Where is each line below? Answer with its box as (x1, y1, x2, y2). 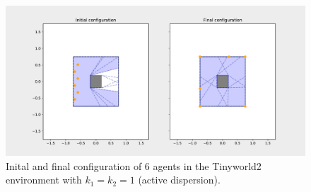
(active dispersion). (138, 172, 221, 187)
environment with (6, 172, 82, 187)
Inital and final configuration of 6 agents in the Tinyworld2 (6, 158, 262, 173)
